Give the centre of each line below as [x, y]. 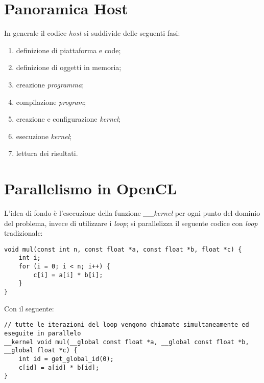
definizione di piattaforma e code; [68, 50]
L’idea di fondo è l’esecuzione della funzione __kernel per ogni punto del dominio [132, 213]
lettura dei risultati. [47, 153]
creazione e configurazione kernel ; [68, 119]
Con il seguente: [29, 308]
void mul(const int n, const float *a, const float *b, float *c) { [123, 249]
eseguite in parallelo [43, 333]
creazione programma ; [50, 84]
